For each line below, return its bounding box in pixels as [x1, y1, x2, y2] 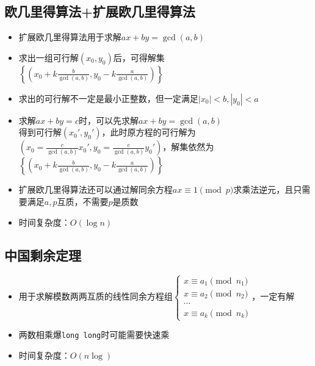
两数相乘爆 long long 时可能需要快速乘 [18, 328, 170, 340]
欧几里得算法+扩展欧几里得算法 [4, 2, 195, 21]
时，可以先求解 [78, 113, 139, 126]
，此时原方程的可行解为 [101, 126, 196, 138]
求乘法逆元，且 [233, 183, 294, 196]
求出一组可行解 [18, 51, 79, 63]
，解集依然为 [162, 140, 214, 153]
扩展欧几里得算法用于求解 [18, 30, 121, 43]
